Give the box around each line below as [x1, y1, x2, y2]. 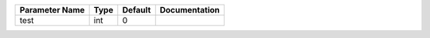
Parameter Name [19, 5, 85, 15]
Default [122, 5, 151, 15]
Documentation [159, 5, 221, 15]
